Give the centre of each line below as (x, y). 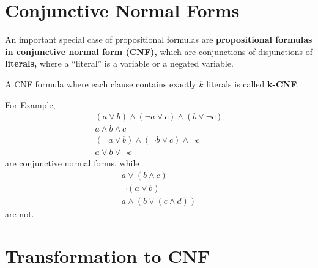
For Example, (30, 104)
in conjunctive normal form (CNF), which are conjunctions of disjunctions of (159, 51)
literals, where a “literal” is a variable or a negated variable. (119, 63)
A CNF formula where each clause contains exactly (101, 84)
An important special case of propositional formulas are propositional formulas (159, 39)
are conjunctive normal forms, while (72, 163)
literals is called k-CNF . (253, 84)
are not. (20, 213)
